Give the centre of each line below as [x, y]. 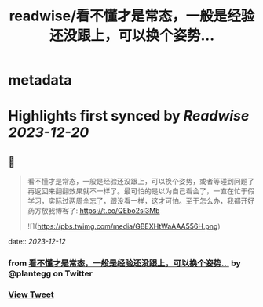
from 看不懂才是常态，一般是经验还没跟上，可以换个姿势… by [124, 263]
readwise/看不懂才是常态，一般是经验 [132, 16]
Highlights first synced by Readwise [129, 116]
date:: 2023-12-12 [37, 242]
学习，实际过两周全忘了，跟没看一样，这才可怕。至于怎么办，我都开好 [141, 201]
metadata [40, 80]
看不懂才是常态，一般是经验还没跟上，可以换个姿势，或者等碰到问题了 [141, 182]
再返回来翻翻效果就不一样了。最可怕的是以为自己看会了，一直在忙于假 [141, 191]
